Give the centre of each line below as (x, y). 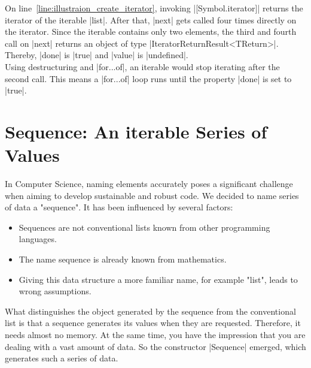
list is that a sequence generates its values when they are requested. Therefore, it (153, 323)
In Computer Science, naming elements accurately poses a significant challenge (149, 184)
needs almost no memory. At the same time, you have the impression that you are (155, 334)
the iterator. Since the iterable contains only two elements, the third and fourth (151, 31)
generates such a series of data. (62, 358)
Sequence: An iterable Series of (136, 131)
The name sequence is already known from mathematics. (123, 259)
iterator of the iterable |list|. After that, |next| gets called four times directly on (151, 19)
